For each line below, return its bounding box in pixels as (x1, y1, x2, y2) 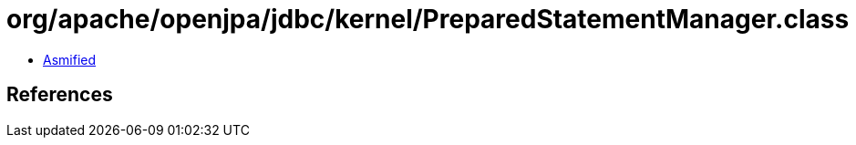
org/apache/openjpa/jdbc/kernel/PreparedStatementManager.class (6, 4, 850, 35)
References (6, 83, 113, 107)
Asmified (43, 51, 97, 67)
